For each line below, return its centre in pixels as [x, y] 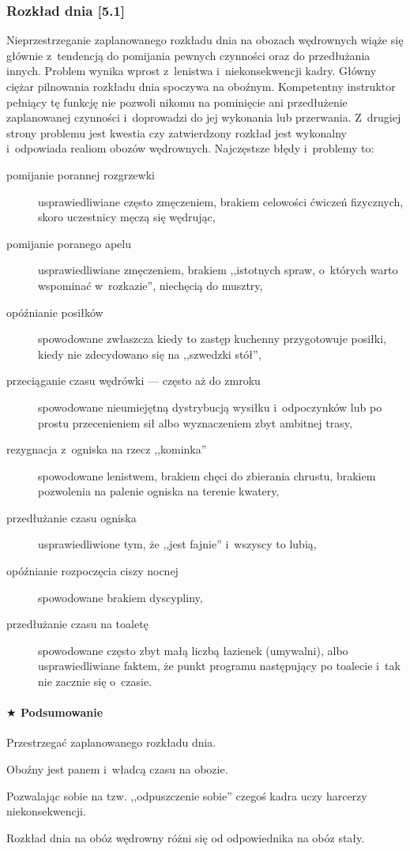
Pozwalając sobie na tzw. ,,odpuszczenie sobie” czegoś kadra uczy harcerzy [187, 795]
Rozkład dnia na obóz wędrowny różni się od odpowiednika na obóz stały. [186, 837]
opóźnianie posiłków [55, 312]
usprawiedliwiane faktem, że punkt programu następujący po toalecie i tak [219, 666]
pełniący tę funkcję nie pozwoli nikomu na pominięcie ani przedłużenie [177, 102]
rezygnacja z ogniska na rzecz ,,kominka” [107, 449]
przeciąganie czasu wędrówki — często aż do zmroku [134, 380]
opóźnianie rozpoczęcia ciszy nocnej [92, 571]
